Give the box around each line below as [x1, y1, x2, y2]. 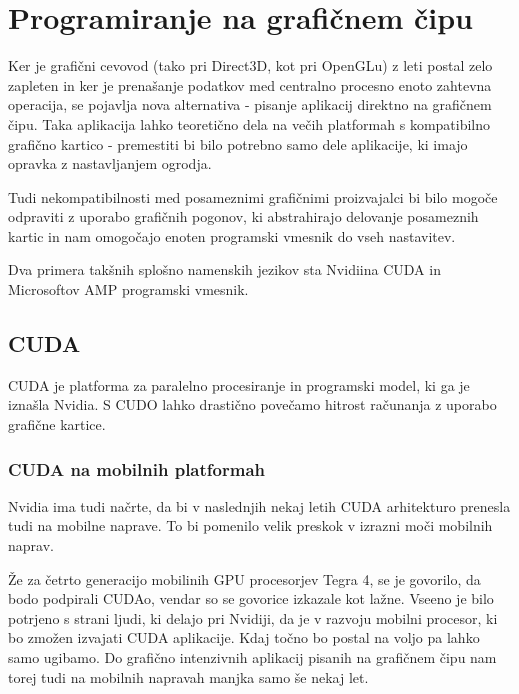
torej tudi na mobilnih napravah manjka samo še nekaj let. [8, 666, 369, 687]
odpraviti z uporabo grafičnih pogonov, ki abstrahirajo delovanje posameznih [8, 206, 479, 227]
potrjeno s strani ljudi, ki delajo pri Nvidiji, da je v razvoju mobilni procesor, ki [8, 607, 498, 628]
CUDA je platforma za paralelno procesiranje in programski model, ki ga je [8, 374, 470, 395]
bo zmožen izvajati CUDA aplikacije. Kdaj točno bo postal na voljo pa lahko [8, 627, 480, 648]
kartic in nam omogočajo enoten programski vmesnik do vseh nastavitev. [8, 225, 456, 246]
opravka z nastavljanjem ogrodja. [8, 153, 212, 174]
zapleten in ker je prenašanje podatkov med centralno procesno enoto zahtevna [8, 74, 492, 95]
